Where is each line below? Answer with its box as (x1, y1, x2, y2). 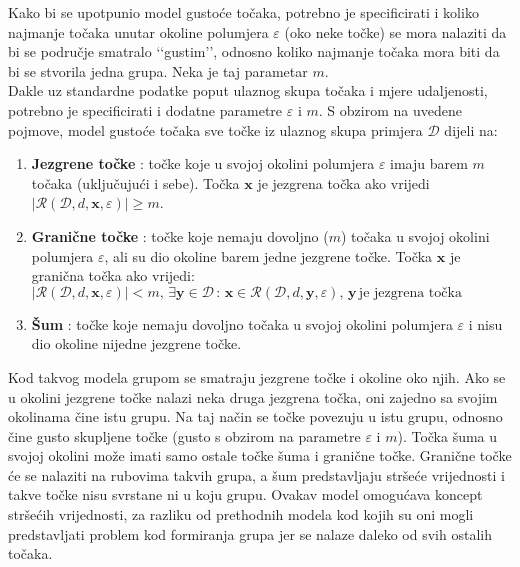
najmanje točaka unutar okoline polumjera (8, 21, 269, 42)
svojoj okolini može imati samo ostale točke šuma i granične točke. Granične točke (8, 445, 512, 466)
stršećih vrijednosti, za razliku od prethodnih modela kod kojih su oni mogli (8, 504, 474, 525)
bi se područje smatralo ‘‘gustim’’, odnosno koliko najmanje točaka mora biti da (8, 41, 500, 62)
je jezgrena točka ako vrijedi (257, 172, 430, 193)
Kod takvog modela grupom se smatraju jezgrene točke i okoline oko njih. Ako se (8, 366, 506, 387)
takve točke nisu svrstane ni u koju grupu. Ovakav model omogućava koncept (8, 484, 483, 505)
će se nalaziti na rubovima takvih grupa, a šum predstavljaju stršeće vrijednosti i (8, 464, 505, 485)
